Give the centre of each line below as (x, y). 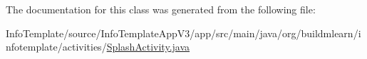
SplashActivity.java (148, 47)
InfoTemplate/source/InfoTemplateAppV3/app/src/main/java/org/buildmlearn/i (183, 33)
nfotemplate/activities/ (56, 47)
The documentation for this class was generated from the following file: (161, 9)
